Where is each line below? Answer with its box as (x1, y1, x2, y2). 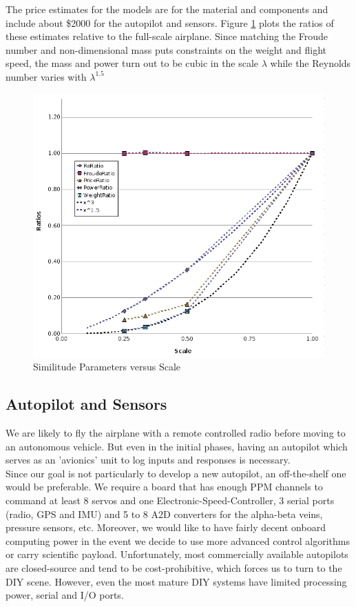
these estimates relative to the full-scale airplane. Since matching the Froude (6, 29, 328, 43)
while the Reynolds (270, 56, 351, 70)
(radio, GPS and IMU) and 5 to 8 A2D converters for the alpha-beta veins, (6, 506, 323, 521)
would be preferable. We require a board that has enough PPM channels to (6, 479, 323, 494)
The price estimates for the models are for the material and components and (6, 2, 328, 16)
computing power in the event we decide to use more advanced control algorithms (6, 533, 350, 548)
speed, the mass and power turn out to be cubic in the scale (6, 56, 259, 70)
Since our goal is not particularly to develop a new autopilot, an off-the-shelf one (6, 466, 346, 480)
